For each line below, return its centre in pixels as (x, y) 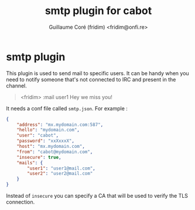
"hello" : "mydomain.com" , (48, 130)
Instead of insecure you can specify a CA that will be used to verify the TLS (97, 196)
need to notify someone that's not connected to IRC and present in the (91, 79)
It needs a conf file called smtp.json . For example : (67, 108)
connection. (20, 202)
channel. (17, 86)
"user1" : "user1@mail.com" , (61, 168)
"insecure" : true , (39, 157)
